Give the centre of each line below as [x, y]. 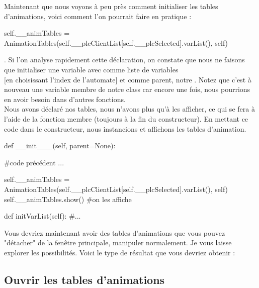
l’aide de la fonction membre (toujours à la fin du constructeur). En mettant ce [126, 118]
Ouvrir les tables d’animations [84, 279]
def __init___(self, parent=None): [60, 146]
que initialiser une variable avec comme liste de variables [91, 69]
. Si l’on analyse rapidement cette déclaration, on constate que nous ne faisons [124, 60]
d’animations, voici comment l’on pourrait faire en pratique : [98, 16]
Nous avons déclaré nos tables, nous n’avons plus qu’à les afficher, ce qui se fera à [129, 109]
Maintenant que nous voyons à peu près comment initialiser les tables [111, 6]
